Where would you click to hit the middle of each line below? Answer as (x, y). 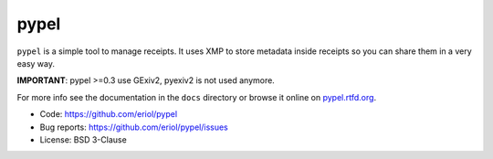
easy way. (36, 63)
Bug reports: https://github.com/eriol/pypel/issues (134, 127)
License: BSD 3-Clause (83, 139)
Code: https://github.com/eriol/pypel (109, 114)
